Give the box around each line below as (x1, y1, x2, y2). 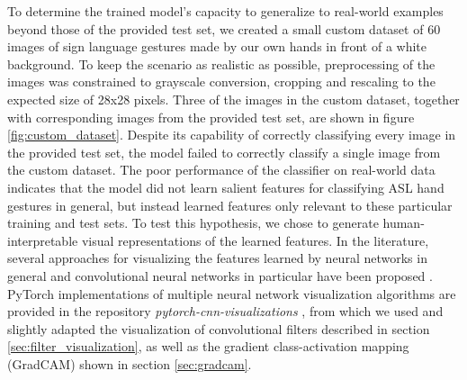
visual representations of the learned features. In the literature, (81, 231, 429, 249)
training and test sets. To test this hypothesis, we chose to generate (7, 213, 379, 232)
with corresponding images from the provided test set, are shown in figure (7, 107, 415, 126)
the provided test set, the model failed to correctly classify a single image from (7, 142, 441, 161)
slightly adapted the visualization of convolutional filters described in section (7, 319, 430, 338)
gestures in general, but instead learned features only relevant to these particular (7, 195, 453, 214)
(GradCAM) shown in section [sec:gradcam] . (7, 354, 252, 373)
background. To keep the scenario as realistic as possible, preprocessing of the (7, 54, 436, 73)
